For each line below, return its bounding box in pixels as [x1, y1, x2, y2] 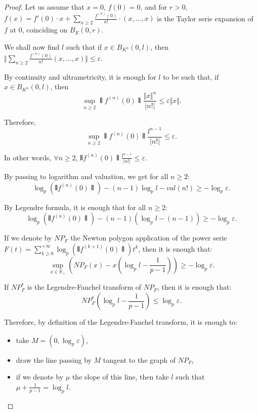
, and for [140, 2, 167, 12]
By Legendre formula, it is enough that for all [4, 201, 146, 212]
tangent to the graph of [103, 354, 176, 365]
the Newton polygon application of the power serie [70, 232, 227, 243]
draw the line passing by [16, 354, 92, 365]
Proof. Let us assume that [4, 2, 84, 12]
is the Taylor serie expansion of [157, 13, 253, 23]
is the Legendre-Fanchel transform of [27, 282, 142, 292]
